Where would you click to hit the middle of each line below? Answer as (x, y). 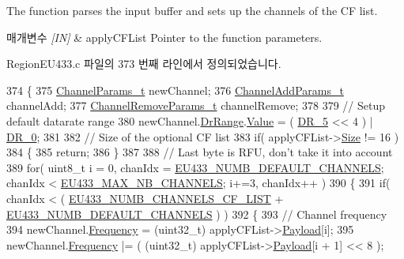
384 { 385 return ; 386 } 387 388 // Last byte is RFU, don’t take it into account (200, 152)
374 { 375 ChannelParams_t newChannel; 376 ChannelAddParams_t (175, 90)
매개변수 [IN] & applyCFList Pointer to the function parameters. (164, 37)
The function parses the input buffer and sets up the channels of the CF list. (192, 10)
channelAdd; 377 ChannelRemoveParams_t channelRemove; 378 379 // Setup (196, 105)
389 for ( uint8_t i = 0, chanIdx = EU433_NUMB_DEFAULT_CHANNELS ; (195, 167)
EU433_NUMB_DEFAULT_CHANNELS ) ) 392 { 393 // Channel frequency (197, 214)
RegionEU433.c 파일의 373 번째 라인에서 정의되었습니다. (144, 64)
